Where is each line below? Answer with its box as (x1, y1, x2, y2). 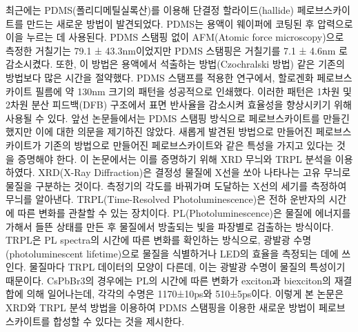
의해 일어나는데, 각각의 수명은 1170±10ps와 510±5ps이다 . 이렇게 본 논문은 (26, 286, 344, 301)
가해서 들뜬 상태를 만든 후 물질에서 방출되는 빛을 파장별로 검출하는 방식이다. (6, 219, 334, 233)
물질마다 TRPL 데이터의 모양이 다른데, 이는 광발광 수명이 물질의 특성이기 (29, 260, 346, 274)
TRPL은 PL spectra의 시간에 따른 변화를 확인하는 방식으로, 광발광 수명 (6, 233, 312, 247)
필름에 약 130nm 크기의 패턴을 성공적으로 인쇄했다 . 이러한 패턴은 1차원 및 (35, 84, 352, 98)
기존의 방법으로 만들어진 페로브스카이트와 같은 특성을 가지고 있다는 (44, 137, 334, 152)
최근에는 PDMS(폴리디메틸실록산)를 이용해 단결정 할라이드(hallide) (6, 3, 294, 17)
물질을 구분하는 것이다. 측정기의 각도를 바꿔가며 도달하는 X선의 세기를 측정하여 (6, 178, 347, 193)
